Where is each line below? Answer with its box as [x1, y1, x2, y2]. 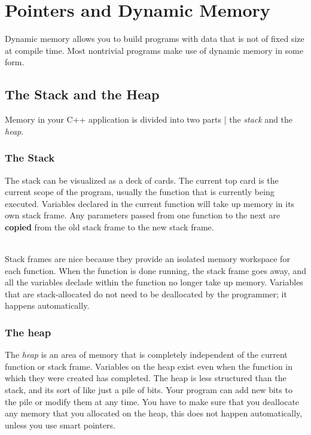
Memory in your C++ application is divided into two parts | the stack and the [5, 113, 293, 126]
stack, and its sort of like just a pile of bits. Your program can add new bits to [5, 384, 292, 396]
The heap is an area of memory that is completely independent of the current [5, 348, 288, 361]
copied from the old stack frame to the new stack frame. [5, 220, 214, 233]
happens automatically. [5, 299, 90, 312]
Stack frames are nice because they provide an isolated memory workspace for [5, 253, 290, 265]
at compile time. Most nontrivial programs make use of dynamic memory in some [5, 44, 303, 56]
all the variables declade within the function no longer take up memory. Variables [5, 276, 303, 288]
